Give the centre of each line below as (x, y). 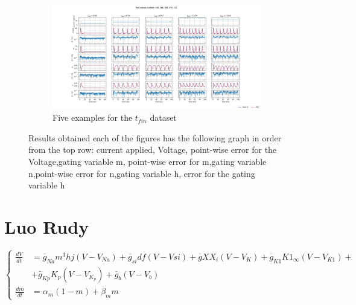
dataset (163, 117)
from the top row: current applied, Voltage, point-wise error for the (153, 149)
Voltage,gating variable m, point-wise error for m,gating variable (148, 162)
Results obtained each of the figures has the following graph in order (155, 137)
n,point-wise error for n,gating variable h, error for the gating (142, 173)
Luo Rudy (47, 227)
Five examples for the (93, 117)
